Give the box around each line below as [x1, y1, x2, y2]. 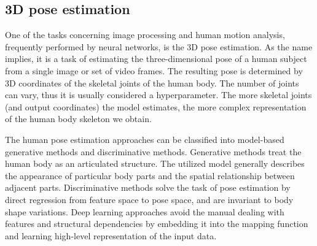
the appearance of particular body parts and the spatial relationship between [5, 169, 295, 182]
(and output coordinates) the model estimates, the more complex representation [5, 100, 307, 113]
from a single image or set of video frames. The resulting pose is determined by [5, 64, 303, 77]
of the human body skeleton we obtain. [5, 112, 152, 125]
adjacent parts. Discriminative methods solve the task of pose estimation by [5, 181, 291, 194]
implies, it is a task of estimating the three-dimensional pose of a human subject [5, 52, 307, 65]
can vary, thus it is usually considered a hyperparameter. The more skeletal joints [5, 88, 312, 101]
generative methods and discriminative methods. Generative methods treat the [5, 145, 302, 158]
